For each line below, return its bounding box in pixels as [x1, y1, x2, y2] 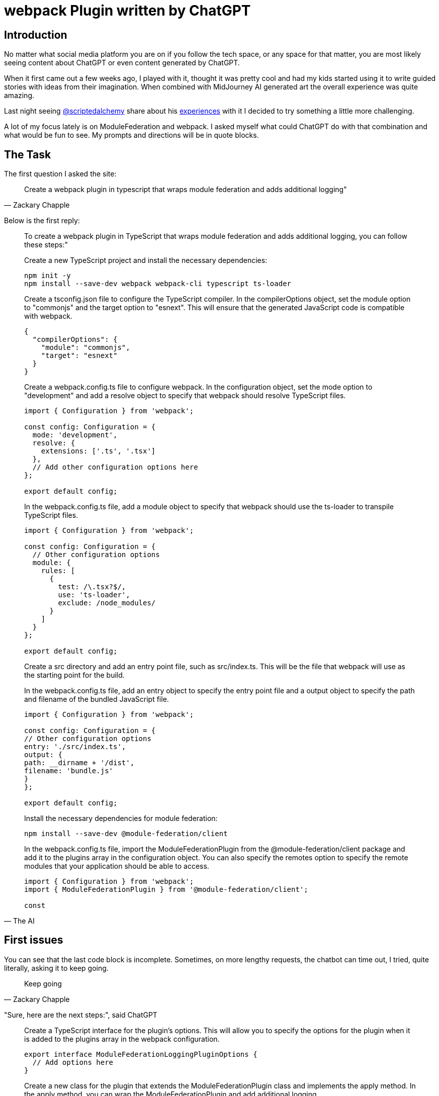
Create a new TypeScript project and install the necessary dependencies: [24, 256, 268, 265]
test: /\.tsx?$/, [58, 583, 126, 591]
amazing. [4, 91, 34, 100]
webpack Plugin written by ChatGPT [4, 2, 251, 19]
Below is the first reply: [4, 216, 80, 225]
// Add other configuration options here [32, 463, 198, 472]
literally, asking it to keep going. [4, 963, 109, 972]
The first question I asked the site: [4, 169, 117, 178]
